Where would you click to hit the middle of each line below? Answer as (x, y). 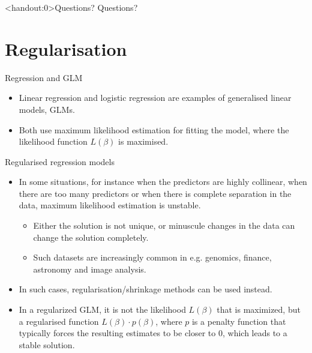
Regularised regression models (60, 161)
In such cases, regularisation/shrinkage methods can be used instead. (145, 289)
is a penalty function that (239, 321)
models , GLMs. (47, 109)
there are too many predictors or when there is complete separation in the (155, 193)
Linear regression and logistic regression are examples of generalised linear (155, 98)
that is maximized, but (259, 309)
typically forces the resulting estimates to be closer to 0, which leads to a (153, 333)
